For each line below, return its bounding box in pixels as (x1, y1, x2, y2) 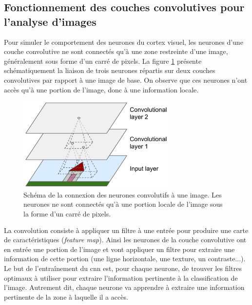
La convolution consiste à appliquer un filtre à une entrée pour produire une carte (4, 225, 249, 235)
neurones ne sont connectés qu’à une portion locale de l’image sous (23, 199, 223, 209)
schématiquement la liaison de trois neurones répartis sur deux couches (4, 65, 215, 75)
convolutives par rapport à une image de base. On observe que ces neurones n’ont (4, 74, 248, 85)
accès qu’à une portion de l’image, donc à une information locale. (4, 84, 199, 94)
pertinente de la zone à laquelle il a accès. (4, 291, 128, 302)
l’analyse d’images (4, 14, 97, 29)
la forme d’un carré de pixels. (23, 209, 111, 219)
